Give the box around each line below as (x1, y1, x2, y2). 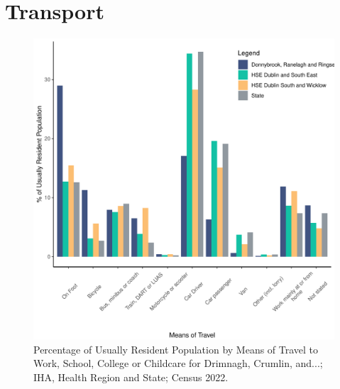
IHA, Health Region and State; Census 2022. (33, 369, 229, 384)
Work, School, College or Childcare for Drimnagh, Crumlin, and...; (33, 356, 323, 371)
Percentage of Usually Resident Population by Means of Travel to (33, 341, 319, 356)
